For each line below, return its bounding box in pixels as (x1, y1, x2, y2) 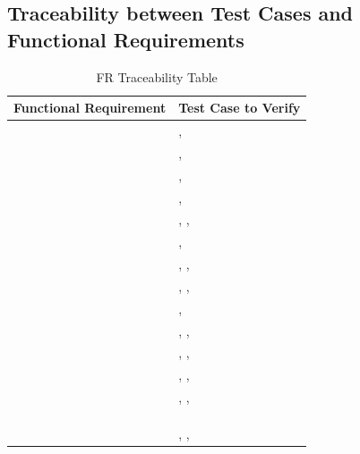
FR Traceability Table (96, 67, 218, 86)
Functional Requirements (7, 25, 244, 53)
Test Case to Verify (178, 98, 301, 117)
